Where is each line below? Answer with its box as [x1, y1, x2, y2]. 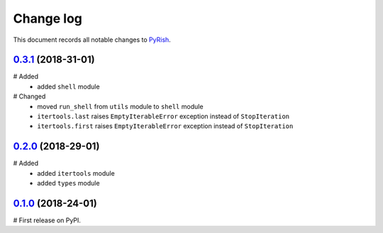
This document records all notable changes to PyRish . [13, 35, 172, 44]
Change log [13, 11, 83, 26]
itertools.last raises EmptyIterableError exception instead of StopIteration [37, 112, 290, 120]
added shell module [37, 82, 100, 91]
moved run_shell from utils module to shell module [37, 102, 204, 110]
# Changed [13, 92, 46, 101]
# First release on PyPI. [13, 216, 82, 225]
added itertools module [37, 169, 115, 177]
